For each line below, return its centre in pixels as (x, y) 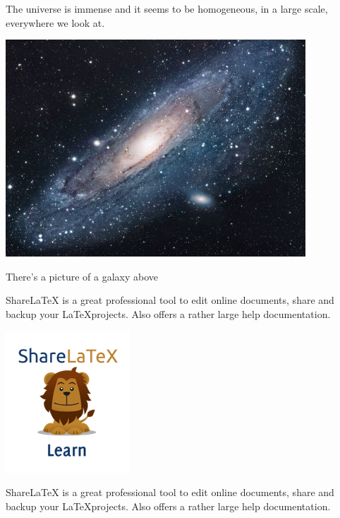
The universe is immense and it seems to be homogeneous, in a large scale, (167, 8)
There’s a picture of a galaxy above (82, 276)
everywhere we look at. (55, 22)
